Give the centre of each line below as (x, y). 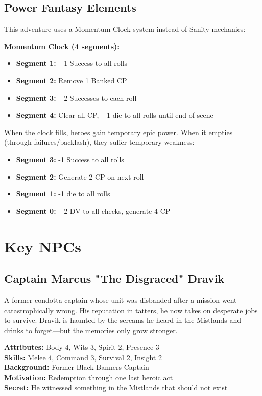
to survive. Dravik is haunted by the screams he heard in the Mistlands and (123, 320)
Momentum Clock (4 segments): (62, 46)
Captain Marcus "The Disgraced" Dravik (114, 279)
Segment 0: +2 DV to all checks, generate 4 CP (93, 211)
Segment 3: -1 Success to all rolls (70, 159)
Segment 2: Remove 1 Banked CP (72, 80)
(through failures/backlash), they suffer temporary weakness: (99, 142)
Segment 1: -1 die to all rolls (63, 194)
